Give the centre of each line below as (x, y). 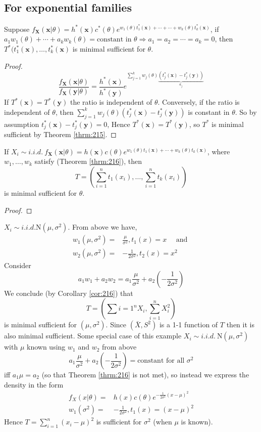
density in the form (34, 384)
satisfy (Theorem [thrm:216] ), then (88, 161)
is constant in (209, 112)
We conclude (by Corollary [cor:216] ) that (69, 293)
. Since (116, 325)
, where (219, 151)
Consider (18, 265)
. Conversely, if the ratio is (199, 102)
